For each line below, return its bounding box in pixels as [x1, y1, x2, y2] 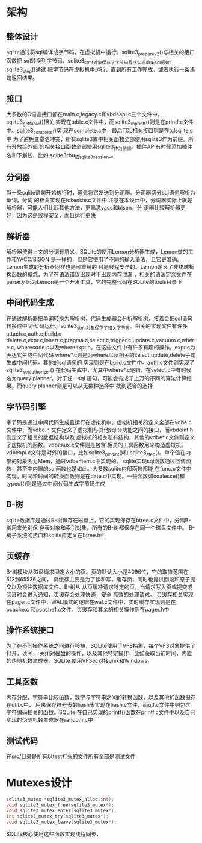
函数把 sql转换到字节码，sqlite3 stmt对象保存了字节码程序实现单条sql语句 [6, 57, 170, 66]
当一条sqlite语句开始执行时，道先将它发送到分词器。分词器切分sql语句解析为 [6, 189, 195, 196]
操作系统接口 [6, 625, 54, 636]
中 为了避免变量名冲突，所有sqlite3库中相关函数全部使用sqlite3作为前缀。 [6, 135, 188, 142]
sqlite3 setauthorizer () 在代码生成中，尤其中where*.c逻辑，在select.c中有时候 [6, 366, 192, 375]
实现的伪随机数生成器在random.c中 [6, 716, 93, 724]
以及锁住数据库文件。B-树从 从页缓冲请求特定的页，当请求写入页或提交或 [11, 583, 193, 591]
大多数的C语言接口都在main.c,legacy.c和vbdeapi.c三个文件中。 [6, 111, 164, 118]
